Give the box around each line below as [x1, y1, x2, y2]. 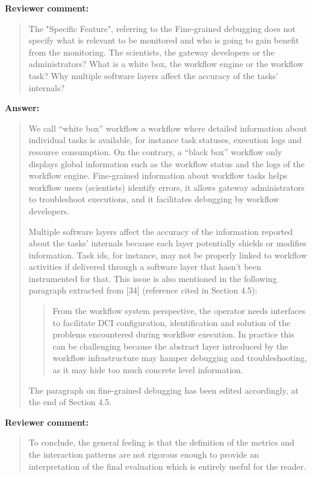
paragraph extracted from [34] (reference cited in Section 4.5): [28, 284, 258, 296]
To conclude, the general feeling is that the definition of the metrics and [28, 436, 295, 449]
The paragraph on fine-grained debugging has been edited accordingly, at [28, 383, 299, 396]
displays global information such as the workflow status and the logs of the [28, 157, 305, 170]
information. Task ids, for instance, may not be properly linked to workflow [28, 248, 307, 261]
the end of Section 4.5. [28, 395, 112, 408]
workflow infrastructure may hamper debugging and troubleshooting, [52, 351, 307, 364]
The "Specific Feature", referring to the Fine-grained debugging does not [28, 22, 296, 34]
